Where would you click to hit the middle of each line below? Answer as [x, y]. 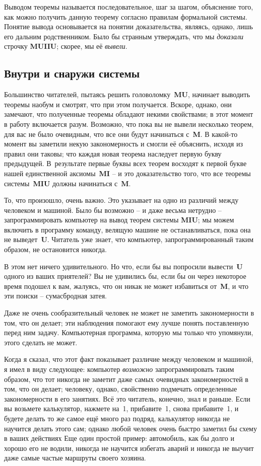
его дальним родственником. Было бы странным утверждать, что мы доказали [124, 36]
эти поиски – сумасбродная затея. [55, 296]
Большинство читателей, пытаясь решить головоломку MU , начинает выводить [127, 94]
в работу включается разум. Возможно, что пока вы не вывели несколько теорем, [129, 124]
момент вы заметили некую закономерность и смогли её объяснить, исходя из [123, 144]
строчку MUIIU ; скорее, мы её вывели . [66, 46]
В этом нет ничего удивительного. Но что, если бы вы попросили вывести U [123, 266]
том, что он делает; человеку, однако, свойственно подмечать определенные [121, 389]
